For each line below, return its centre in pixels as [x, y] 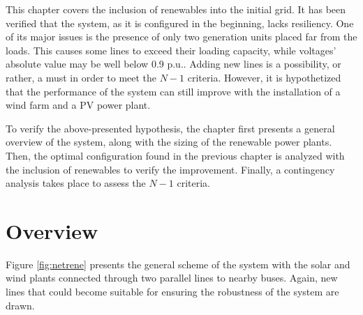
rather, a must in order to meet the [81, 77]
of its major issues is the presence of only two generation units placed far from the [181, 37]
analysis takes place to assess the [76, 183]
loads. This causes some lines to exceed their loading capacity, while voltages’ [171, 50]
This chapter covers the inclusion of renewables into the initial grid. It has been [176, 9]
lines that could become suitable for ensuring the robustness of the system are [172, 292]
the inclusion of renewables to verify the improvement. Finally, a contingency [170, 169]
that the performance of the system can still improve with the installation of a [173, 91]
